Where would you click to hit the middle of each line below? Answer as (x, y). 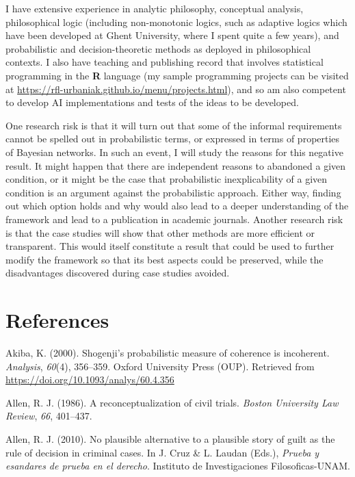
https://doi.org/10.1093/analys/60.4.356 (90, 379)
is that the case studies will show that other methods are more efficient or (160, 232)
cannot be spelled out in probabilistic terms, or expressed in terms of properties (173, 139)
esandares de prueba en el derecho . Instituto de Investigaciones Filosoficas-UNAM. (178, 466)
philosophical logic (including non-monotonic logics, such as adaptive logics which (176, 22)
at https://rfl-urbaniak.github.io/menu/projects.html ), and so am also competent (176, 89)
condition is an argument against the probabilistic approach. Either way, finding (173, 192)
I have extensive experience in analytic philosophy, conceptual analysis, (155, 8)
